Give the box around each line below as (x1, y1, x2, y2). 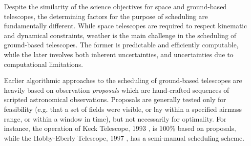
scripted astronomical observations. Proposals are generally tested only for (4, 94, 226, 104)
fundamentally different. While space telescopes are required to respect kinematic (4, 21, 247, 31)
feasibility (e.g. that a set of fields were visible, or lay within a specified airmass (4, 104, 242, 114)
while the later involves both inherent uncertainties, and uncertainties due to (4, 49, 233, 59)
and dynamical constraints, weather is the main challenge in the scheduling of (4, 30, 236, 40)
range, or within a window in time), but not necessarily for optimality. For (4, 113, 227, 124)
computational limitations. (4, 59, 83, 69)
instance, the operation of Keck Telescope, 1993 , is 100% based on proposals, (4, 123, 236, 133)
